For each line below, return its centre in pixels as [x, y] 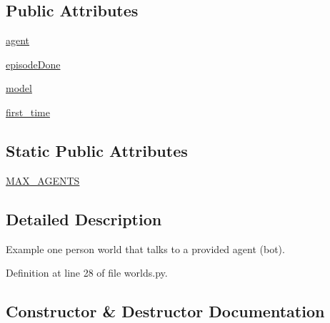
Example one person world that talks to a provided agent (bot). [145, 248]
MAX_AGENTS [43, 180]
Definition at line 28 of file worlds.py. [87, 273]
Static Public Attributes [97, 150]
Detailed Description [84, 219]
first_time [28, 112]
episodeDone [33, 64]
